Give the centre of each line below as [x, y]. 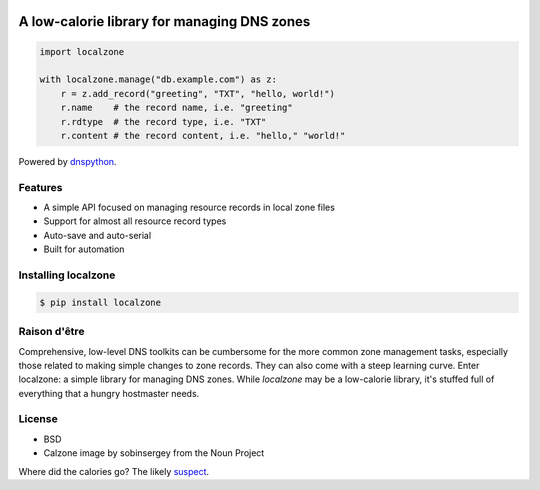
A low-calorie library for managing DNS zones [164, 21]
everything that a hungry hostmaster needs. [109, 393]
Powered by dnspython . [67, 161]
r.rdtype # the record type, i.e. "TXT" [163, 121]
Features [40, 187]
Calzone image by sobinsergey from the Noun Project [154, 453]
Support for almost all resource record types [135, 221]
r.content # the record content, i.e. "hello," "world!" [203, 135]
